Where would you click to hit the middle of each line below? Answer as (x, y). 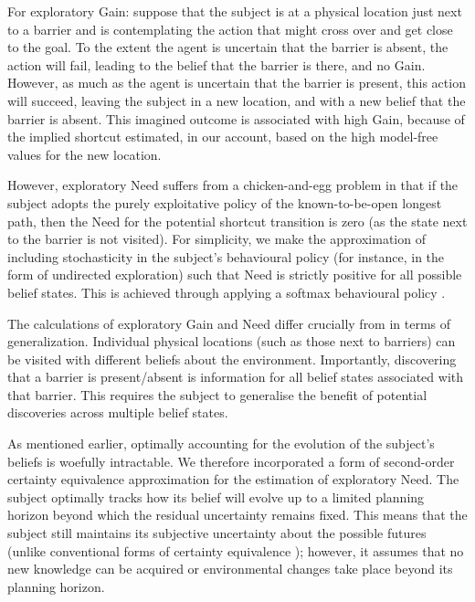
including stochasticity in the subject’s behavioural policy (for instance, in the (226, 256)
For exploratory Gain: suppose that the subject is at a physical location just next (235, 11)
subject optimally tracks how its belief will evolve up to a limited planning (216, 496)
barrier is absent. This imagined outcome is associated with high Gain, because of (236, 118)
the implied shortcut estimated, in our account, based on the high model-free (223, 137)
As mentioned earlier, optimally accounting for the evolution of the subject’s (221, 444)
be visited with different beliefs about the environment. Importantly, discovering (232, 359)
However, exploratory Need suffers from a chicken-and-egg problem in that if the (233, 185)
